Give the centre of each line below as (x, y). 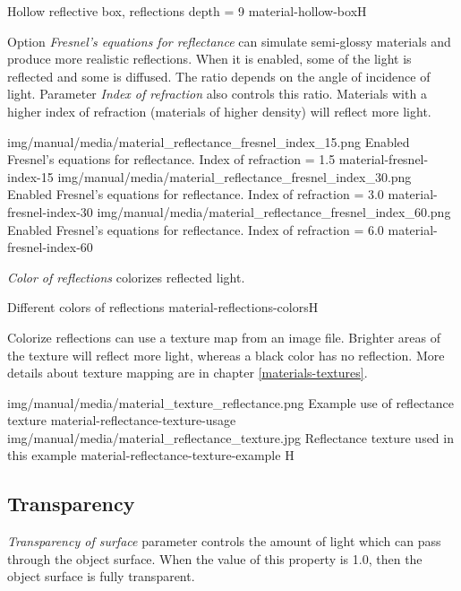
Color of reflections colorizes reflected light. (126, 277)
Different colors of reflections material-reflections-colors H (163, 307)
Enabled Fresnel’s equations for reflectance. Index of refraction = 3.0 (196, 194)
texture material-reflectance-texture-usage (122, 420)
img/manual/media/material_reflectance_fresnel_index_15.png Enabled (209, 141)
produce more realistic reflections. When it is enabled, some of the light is (209, 59)
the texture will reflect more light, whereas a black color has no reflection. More (226, 355)
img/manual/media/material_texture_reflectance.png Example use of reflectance (230, 402)
